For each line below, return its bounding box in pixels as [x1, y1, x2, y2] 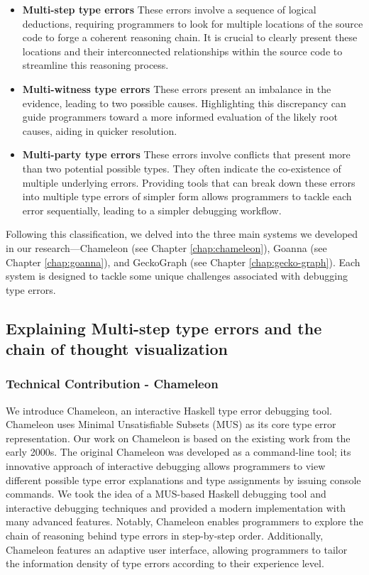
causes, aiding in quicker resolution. [22, 123, 177, 138]
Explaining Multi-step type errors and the [6, 317, 322, 339]
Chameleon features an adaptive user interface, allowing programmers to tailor [6, 542, 348, 557]
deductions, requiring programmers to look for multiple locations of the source [22, 16, 363, 31]
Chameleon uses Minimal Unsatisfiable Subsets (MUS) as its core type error [6, 417, 336, 432]
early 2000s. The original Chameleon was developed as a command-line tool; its [6, 444, 351, 459]
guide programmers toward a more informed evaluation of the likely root [22, 109, 338, 124]
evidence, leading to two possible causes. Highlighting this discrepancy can [22, 95, 346, 110]
